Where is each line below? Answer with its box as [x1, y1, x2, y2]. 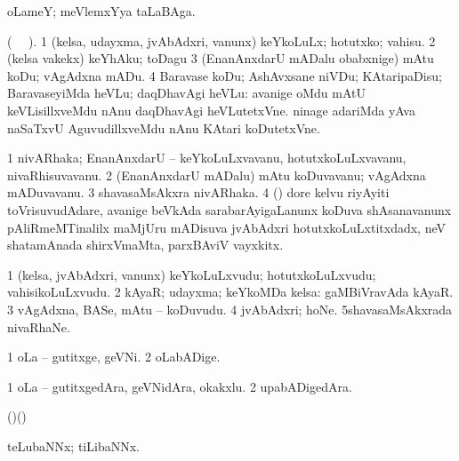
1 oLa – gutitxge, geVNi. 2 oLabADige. [7, 347, 221, 366]
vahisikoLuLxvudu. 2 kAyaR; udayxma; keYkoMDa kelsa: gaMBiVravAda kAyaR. [7, 282, 454, 301]
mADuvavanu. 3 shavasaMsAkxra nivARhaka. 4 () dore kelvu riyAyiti [7, 183, 390, 202]
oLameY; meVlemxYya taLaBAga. [7, 2, 196, 20]
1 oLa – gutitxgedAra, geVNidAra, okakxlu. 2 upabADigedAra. [7, 377, 352, 395]
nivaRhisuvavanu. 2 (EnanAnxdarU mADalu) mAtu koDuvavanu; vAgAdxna [7, 165, 426, 184]
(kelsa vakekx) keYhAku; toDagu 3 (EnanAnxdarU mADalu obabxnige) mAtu [7, 49, 434, 68]
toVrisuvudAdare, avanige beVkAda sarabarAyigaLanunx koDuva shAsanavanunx [7, 200, 452, 219]
